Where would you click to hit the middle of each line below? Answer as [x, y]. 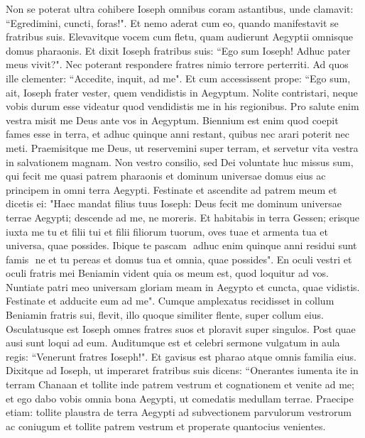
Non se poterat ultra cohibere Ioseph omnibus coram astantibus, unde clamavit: [180, 9]
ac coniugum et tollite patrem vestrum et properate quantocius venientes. [166, 426]
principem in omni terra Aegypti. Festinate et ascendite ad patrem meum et [171, 189]
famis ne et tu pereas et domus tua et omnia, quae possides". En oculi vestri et [179, 259]
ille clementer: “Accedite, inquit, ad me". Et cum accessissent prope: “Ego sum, [178, 78]
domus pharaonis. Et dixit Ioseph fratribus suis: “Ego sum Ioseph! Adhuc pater [178, 50]
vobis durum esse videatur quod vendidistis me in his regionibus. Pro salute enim [182, 106]
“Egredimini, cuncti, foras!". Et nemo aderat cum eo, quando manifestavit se [172, 22]
